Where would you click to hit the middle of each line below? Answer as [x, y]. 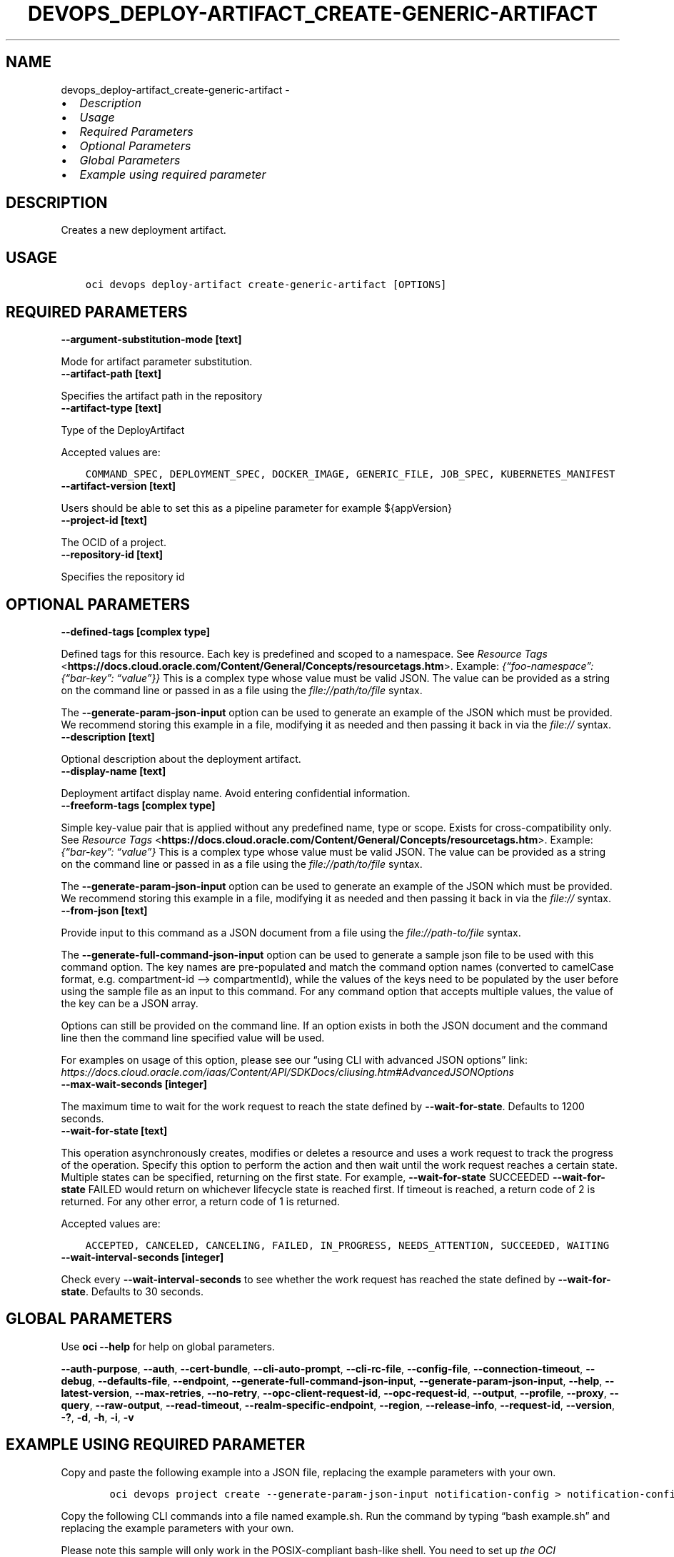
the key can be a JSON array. [130, 1003]
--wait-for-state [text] [114, 1130]
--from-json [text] [104, 910]
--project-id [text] [104, 520]
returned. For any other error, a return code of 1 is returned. [201, 1201]
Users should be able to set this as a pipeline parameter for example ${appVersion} [257, 508]
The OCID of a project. [114, 543]
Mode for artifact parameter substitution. [157, 362]
